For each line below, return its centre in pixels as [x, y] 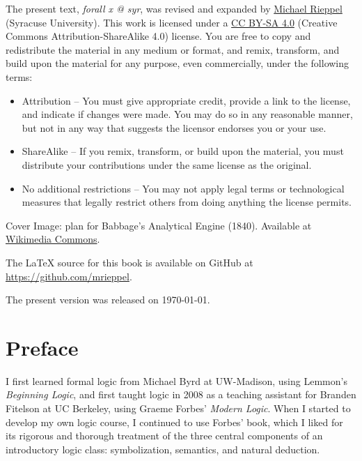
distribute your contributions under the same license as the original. [167, 164]
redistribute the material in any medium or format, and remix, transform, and [173, 49]
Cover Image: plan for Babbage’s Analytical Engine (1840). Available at [159, 225]
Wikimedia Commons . [53, 239]
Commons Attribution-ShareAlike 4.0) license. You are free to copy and [158, 36]
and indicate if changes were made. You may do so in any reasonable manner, [187, 114]
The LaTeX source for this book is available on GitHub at [129, 262]
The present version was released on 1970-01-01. [108, 300]
